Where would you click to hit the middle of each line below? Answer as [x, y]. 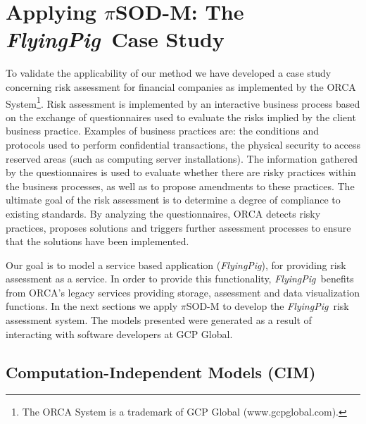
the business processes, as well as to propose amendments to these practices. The [180, 186]
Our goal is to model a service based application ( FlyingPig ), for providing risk [176, 264]
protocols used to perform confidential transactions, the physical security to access [183, 144]
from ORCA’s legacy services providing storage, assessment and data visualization [183, 292]
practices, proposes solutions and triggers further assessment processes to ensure [178, 227]
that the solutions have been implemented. [97, 241]
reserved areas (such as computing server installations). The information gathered [182, 158]
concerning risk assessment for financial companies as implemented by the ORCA [181, 86]
